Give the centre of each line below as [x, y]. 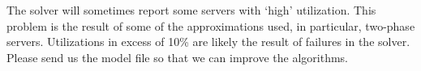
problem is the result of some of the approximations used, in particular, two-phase [211, 25]
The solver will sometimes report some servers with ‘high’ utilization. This [191, 10]
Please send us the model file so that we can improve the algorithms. [177, 57]
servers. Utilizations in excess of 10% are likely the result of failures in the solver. [208, 42]
